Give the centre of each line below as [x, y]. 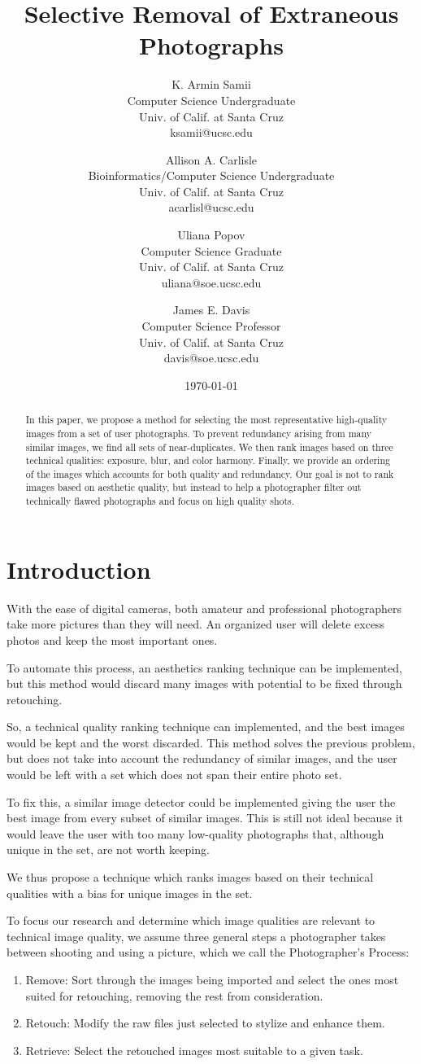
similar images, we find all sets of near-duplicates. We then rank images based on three [209, 447]
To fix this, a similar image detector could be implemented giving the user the [201, 801]
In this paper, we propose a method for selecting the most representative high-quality [206, 420]
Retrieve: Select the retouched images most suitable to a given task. [194, 1050]
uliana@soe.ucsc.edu [211, 282]
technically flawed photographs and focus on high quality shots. [160, 501]
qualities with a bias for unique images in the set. [130, 893]
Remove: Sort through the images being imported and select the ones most [212, 980]
